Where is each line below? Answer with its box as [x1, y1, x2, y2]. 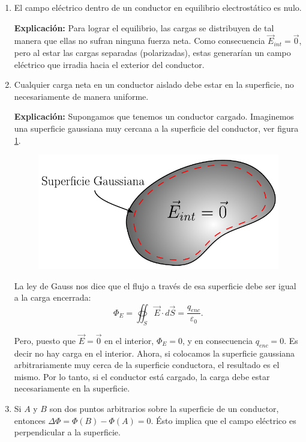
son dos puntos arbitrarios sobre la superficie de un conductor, [49, 402, 279, 415]
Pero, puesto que [14, 334, 76, 346]
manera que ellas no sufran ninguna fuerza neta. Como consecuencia [14, 34, 265, 47]
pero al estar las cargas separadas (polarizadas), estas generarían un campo [14, 46, 291, 58]
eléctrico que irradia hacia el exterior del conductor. [14, 58, 205, 70]
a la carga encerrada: [14, 291, 91, 304]
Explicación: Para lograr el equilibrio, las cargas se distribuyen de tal [14, 21, 274, 34]
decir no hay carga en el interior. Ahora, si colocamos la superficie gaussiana [14, 346, 295, 359]
